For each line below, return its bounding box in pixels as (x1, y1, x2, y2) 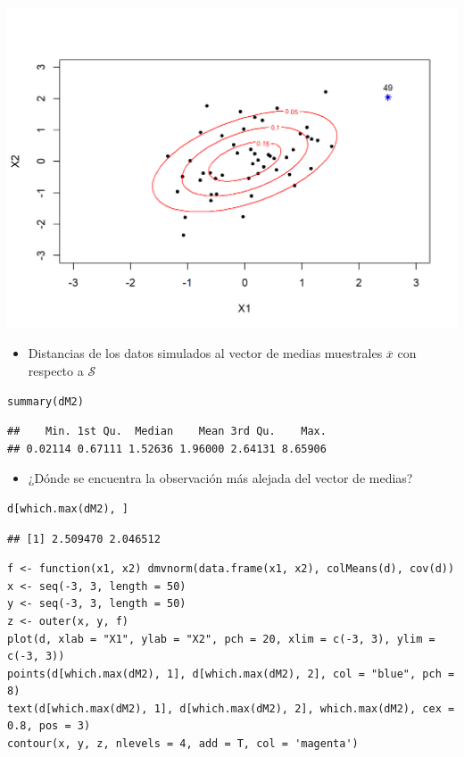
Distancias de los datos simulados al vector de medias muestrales (28, 344, 383, 362)
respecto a (28, 361, 84, 379)
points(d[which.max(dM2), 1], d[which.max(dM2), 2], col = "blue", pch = (7, 667, 455, 680)
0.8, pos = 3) (7, 720, 91, 733)
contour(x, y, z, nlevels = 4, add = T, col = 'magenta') (7, 737, 359, 751)
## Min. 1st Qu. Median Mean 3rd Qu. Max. (7, 425, 327, 438)
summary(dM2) (7, 395, 84, 408)
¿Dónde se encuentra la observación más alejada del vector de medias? (28, 469, 413, 487)
